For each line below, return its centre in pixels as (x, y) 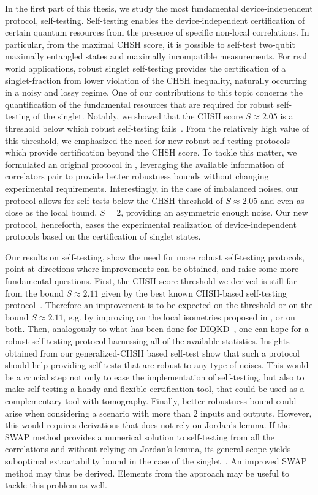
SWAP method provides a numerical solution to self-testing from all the (140, 436)
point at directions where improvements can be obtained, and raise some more (152, 269)
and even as (282, 200)
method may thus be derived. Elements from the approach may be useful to (147, 473)
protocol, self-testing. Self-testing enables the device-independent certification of (155, 20)
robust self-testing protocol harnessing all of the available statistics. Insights (147, 341)
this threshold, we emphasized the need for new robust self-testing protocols (148, 140)
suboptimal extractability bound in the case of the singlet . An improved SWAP (156, 460)
